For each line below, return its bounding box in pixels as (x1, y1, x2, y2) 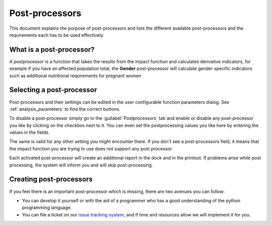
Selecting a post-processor (9, 86, 97, 94)
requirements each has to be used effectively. (9, 32, 104, 38)
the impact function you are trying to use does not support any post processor (9, 145, 172, 152)
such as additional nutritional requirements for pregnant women (9, 72, 142, 79)
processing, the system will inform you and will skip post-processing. (9, 162, 153, 168)
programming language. (22, 204, 72, 211)
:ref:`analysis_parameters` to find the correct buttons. (9, 106, 120, 112)
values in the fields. (9, 129, 50, 135)
